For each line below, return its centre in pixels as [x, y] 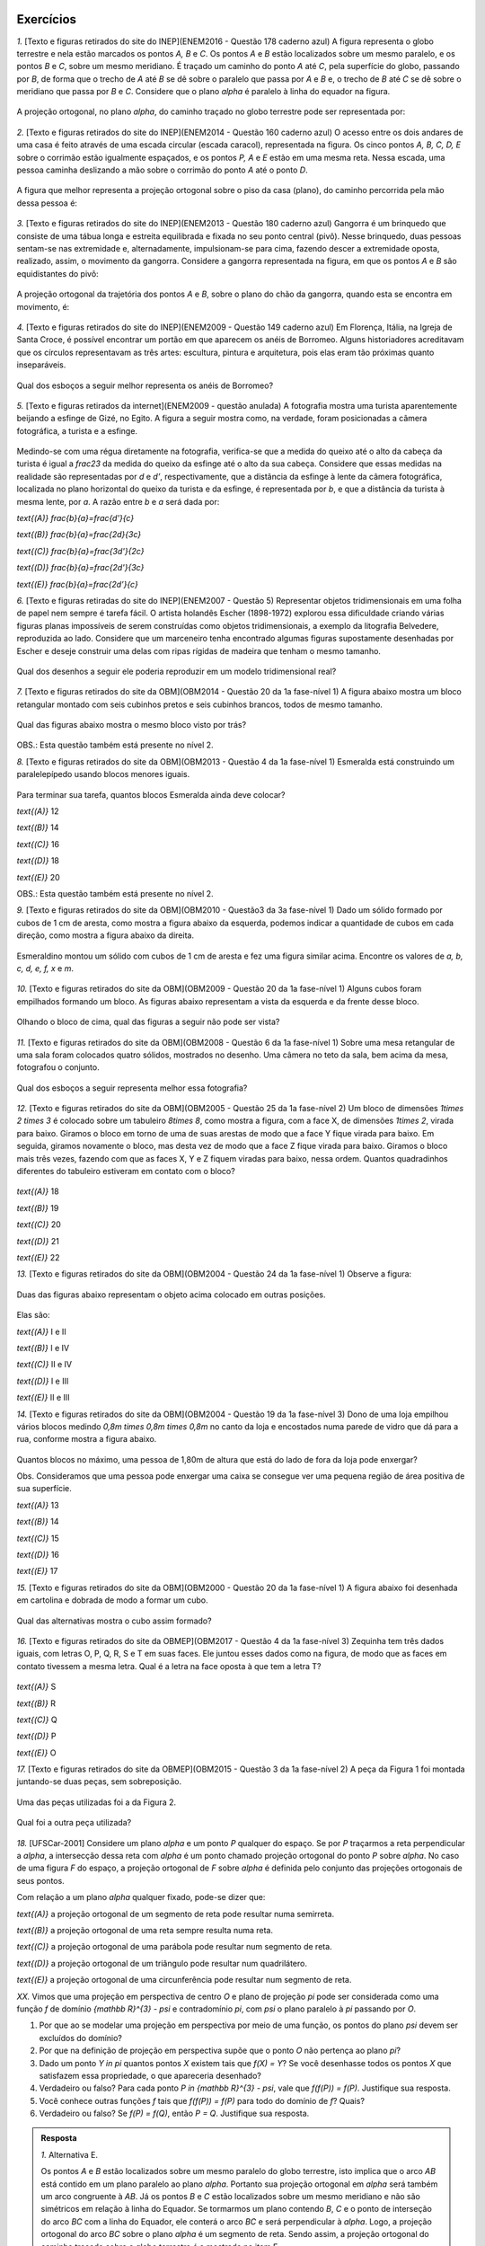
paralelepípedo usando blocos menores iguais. [103, 774]
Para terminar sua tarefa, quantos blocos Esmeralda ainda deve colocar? [151, 794]
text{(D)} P [36, 1736]
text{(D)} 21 [38, 1241]
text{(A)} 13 [38, 1505]
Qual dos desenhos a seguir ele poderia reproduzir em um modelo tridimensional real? [176, 671]
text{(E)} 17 [37, 1571]
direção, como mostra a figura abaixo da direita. [106, 935]
